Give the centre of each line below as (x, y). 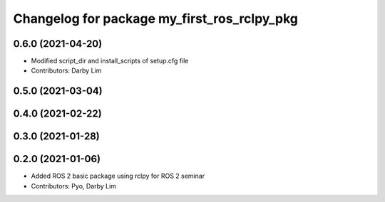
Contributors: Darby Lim (66, 70)
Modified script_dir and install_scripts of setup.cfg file (110, 61)
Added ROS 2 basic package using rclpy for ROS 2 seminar (118, 176)
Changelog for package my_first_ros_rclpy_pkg (156, 18)
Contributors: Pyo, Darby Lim (74, 186)
